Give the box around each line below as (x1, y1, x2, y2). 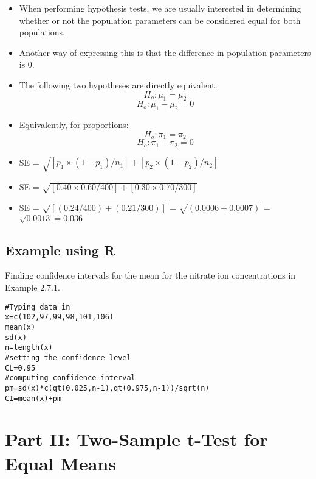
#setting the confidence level (5, 353, 131, 362)
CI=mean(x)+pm (5, 394, 62, 403)
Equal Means (5, 450, 116, 475)
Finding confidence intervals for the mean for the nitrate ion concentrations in (5, 269, 296, 282)
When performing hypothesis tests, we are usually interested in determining (19, 2, 301, 14)
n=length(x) (5, 343, 53, 352)
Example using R (5, 240, 115, 259)
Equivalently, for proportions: (19, 118, 129, 131)
